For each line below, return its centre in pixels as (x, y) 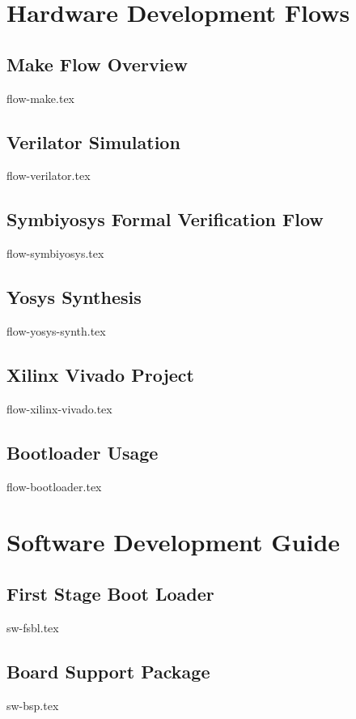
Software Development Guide (174, 542)
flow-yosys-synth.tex (56, 330)
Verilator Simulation (93, 141)
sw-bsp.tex (33, 705)
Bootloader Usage (83, 452)
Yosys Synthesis (74, 297)
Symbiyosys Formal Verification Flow (165, 219)
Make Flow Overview (97, 64)
